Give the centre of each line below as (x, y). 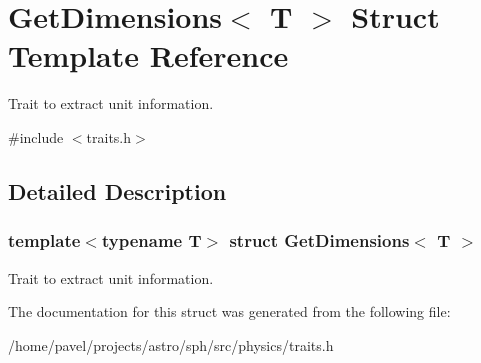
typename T (151, 240)
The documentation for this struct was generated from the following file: (229, 311)
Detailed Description (117, 190)
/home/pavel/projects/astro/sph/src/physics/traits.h (171, 344)
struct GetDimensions (319, 240)
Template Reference (148, 55)
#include (36, 136)
